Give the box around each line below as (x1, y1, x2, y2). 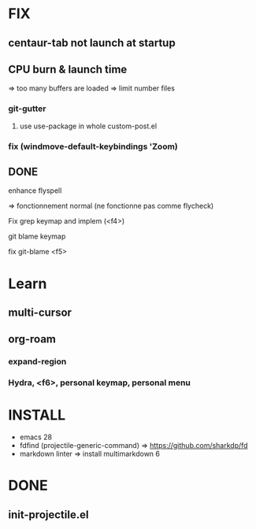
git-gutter (8, 103, 46, 114)
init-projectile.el (8, 508, 89, 521)
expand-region (8, 356, 67, 367)
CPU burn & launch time (8, 62, 128, 76)
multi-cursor (8, 306, 72, 319)
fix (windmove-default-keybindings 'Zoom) (8, 141, 179, 152)
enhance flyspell (8, 186, 62, 195)
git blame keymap (8, 231, 66, 241)
